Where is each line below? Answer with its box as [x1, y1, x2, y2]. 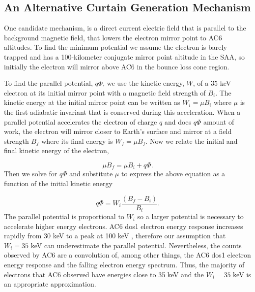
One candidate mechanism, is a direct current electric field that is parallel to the [4, 23, 246, 33]
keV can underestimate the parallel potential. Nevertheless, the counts [30, 240, 242, 250]
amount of [203, 116, 234, 127]
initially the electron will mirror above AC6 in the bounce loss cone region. [4, 61, 229, 71]
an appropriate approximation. [4, 279, 96, 289]
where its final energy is [41, 135, 113, 146]
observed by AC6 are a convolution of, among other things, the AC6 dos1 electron [4, 250, 251, 260]
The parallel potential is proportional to [4, 211, 124, 222]
